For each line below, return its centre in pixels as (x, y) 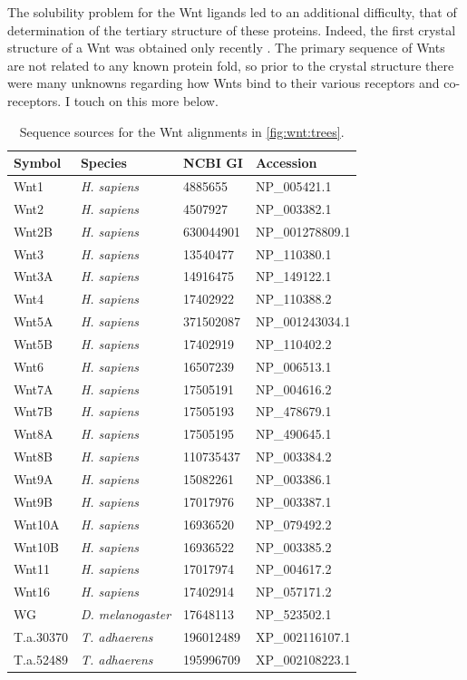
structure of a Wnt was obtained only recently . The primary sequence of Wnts (226, 48)
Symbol (38, 163)
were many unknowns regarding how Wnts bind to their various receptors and (224, 83)
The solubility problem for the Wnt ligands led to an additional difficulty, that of (232, 12)
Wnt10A (37, 524)
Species (103, 163)
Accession (286, 163)
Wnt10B (36, 546)
